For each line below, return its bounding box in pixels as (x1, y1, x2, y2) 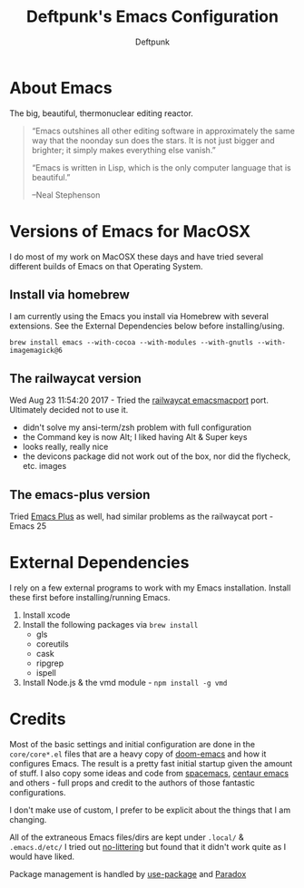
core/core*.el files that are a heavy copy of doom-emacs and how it (9, 748, 267, 759)
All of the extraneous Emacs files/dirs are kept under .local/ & (9, 832, 244, 843)
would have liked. (9, 851, 75, 862)
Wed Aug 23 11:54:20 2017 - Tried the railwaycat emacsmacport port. (9, 395, 270, 405)
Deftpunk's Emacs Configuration (25, 6, 279, 27)
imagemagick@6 (9, 346, 64, 356)
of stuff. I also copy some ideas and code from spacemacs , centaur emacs (9, 767, 289, 778)
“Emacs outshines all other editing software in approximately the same (31, 125, 295, 136)
